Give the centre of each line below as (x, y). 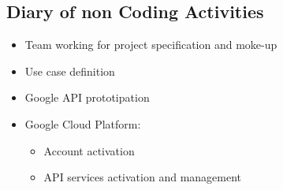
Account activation (89, 150)
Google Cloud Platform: (83, 123)
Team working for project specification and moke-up (151, 45)
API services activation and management (143, 177)
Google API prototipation (87, 97)
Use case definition (70, 71)
